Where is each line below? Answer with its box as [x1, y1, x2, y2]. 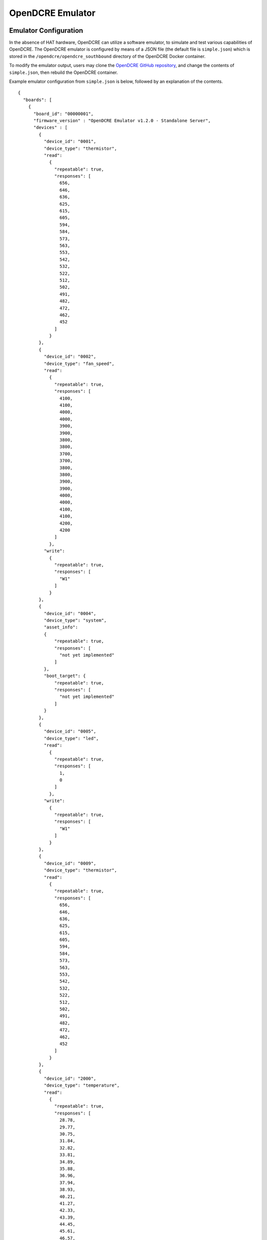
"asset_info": [44, 624, 78, 630]
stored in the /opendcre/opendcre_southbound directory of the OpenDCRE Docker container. [9, 53, 206, 59]
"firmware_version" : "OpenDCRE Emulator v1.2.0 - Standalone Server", [33, 118, 211, 124]
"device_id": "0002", [44, 354, 96, 360]
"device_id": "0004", [44, 611, 96, 616]
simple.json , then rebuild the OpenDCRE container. [9, 69, 118, 75]
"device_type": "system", [44, 618, 107, 623]
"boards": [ [23, 97, 52, 103]
